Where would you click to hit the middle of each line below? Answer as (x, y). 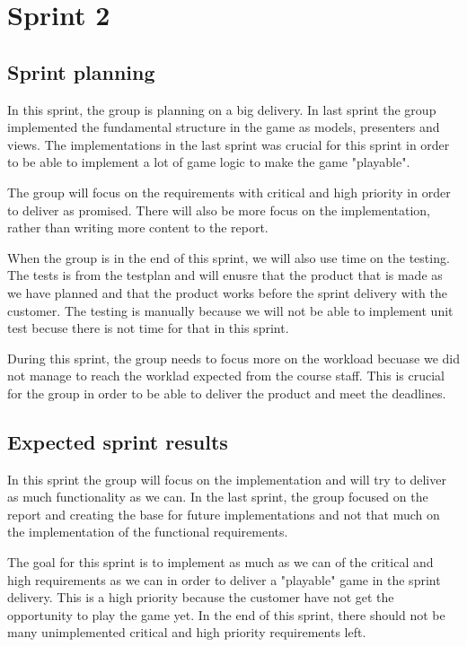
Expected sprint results (118, 441)
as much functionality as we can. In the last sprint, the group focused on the (218, 497)
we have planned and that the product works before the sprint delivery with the (227, 292)
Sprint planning (81, 71)
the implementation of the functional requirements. (148, 532)
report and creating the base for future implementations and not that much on (224, 514)
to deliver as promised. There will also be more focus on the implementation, (219, 210)
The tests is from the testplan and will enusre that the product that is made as (225, 275)
